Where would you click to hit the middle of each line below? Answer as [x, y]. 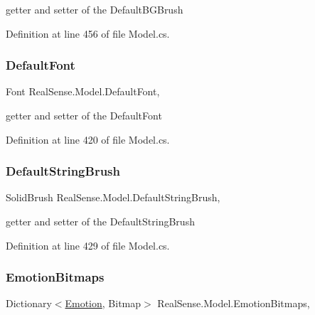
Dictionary [29, 303]
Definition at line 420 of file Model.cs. [88, 139]
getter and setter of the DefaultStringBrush [100, 221]
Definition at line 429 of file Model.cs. [88, 245]
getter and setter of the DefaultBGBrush [95, 9]
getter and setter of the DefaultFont [84, 115]
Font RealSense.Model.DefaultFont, [83, 91]
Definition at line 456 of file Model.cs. [88, 33]
